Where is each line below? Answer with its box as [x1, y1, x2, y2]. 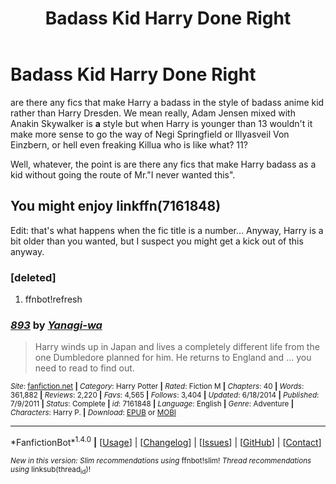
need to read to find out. [34, 362, 135, 374]
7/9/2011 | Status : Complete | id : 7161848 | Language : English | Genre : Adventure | [10, 399, 294, 409]
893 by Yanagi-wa [10, 318, 103, 332]
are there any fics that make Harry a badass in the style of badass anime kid [10, 96, 325, 108]
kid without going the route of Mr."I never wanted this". [10, 168, 236, 181]
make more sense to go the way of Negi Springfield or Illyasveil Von [10, 128, 290, 140]
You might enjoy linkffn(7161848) [10, 198, 222, 215]
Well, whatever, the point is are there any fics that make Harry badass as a [10, 158, 317, 170]
